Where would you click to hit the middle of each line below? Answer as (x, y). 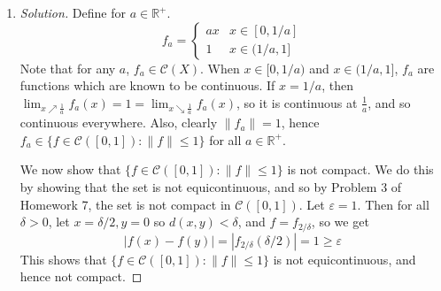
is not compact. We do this (360, 169)
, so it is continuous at (297, 102)
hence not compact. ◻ (81, 276)
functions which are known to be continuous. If (147, 85)
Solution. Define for (73, 12)
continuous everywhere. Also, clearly (119, 123)
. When (220, 68)
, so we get (340, 222)
